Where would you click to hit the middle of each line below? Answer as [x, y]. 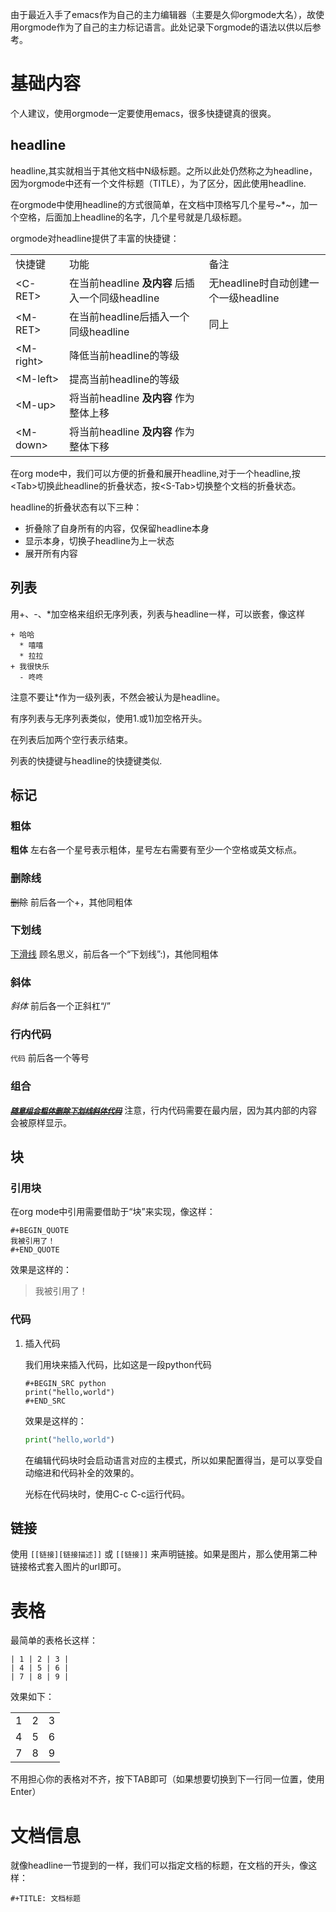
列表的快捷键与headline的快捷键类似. [86, 760]
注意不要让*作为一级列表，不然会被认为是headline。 [118, 697]
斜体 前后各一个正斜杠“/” [60, 1006]
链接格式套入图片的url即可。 [68, 1567]
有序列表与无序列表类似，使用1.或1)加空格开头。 [109, 718]
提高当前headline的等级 [124, 379]
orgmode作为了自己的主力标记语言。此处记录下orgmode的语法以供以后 [165, 27]
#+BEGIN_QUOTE [40, 1231]
